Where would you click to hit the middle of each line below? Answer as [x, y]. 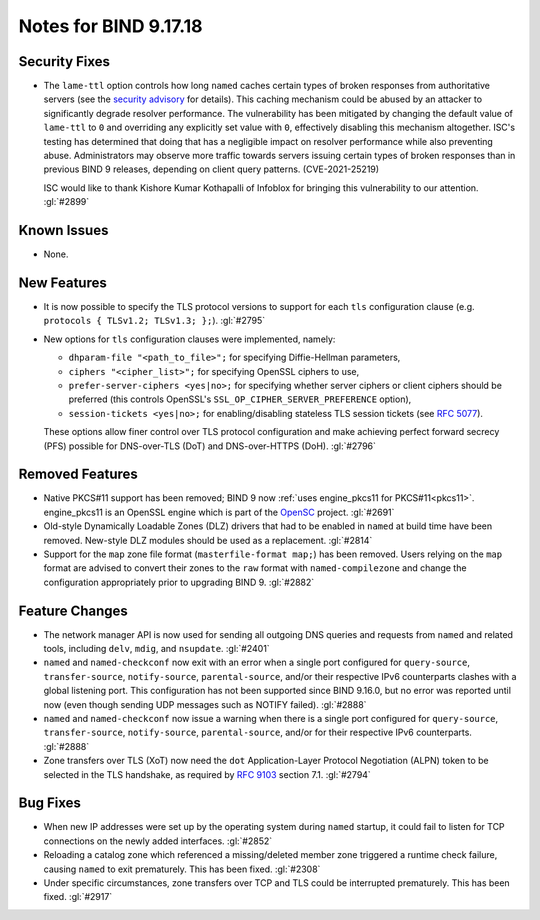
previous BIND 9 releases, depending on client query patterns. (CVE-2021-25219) [211, 169]
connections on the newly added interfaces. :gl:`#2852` [158, 841]
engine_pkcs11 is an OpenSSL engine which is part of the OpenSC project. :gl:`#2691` [219, 512]
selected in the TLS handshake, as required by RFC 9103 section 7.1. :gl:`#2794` [207, 774]
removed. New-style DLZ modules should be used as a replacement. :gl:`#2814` [208, 540]
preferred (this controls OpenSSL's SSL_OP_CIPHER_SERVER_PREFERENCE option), [240, 399]
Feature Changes [73, 610]
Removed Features [78, 474]
